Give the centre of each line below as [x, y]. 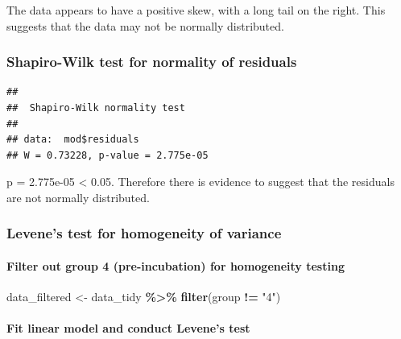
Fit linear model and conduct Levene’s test [128, 328]
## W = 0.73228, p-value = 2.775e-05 [107, 155]
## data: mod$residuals [73, 140]
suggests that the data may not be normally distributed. [145, 25]
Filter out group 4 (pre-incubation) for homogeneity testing [176, 266]
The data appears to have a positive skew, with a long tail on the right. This [196, 10]
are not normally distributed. [78, 197]
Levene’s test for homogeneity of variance [144, 233]
